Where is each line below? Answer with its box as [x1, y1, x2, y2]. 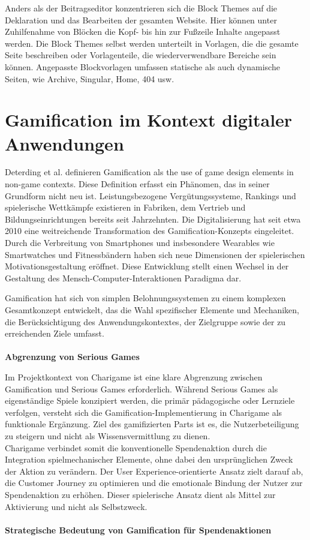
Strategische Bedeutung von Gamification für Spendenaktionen [5, 523, 272, 536]
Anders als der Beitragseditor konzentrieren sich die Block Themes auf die [5, 2, 278, 14]
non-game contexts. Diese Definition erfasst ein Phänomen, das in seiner [5, 178, 270, 190]
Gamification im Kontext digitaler [5, 107, 293, 132]
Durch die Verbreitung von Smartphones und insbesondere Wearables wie [5, 236, 275, 249]
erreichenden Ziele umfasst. [5, 327, 104, 340]
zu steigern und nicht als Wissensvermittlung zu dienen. [5, 429, 210, 442]
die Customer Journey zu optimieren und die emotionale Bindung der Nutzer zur [5, 476, 303, 489]
